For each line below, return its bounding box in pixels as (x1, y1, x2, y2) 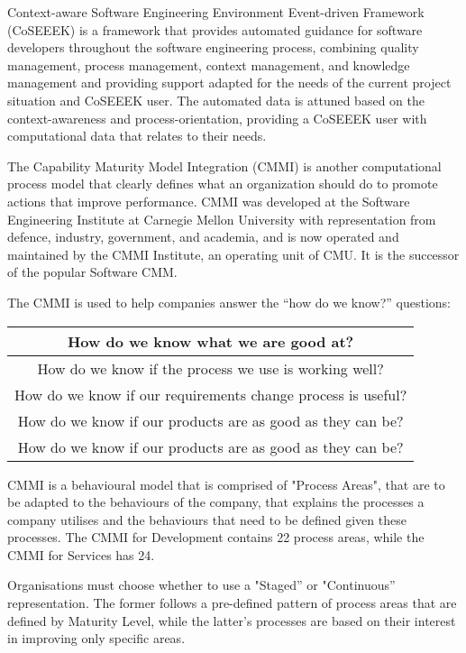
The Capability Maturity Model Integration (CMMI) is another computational (7, 156, 442, 175)
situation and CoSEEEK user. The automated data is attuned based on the (7, 90, 425, 109)
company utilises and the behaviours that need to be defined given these (7, 510, 407, 529)
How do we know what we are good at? (67, 330, 354, 352)
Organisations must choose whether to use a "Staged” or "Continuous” (7, 575, 396, 594)
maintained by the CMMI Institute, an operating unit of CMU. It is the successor (7, 244, 460, 263)
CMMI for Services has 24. (7, 545, 155, 564)
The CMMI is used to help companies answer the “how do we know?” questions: (7, 292, 451, 311)
